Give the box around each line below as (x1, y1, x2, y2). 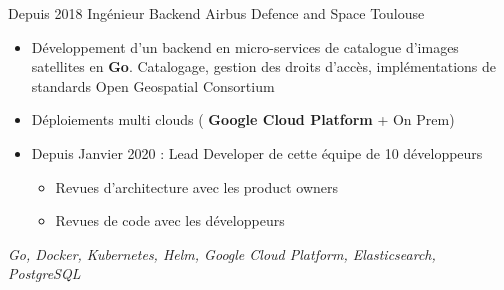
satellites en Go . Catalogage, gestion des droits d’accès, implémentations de (31, 56, 496, 77)
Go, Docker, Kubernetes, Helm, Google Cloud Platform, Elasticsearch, (8, 243, 436, 264)
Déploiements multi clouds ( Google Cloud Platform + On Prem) (31, 109, 455, 130)
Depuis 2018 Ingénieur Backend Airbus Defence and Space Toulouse (8, 3, 425, 23)
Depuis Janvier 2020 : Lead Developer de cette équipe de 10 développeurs (31, 142, 483, 163)
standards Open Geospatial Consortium (31, 75, 275, 96)
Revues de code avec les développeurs (55, 210, 285, 231)
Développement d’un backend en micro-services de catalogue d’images (31, 36, 459, 57)
